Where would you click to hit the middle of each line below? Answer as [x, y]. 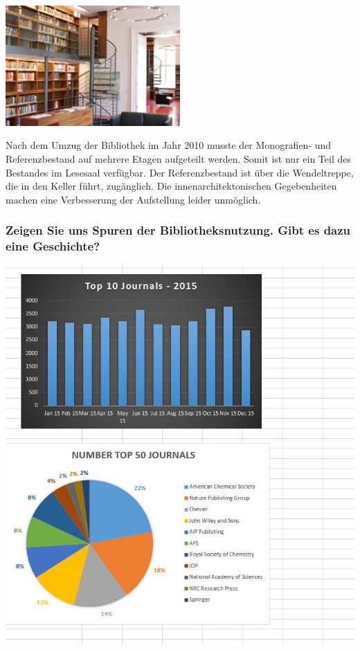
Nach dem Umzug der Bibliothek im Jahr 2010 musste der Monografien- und [169, 145]
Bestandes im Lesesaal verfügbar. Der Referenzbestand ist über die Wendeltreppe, [180, 172]
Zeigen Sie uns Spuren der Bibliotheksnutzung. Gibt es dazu [178, 230]
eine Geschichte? [53, 246]
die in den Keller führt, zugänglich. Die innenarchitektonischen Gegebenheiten [171, 186]
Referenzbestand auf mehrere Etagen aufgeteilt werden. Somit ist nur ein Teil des [178, 158]
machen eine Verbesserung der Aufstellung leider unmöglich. [133, 199]
